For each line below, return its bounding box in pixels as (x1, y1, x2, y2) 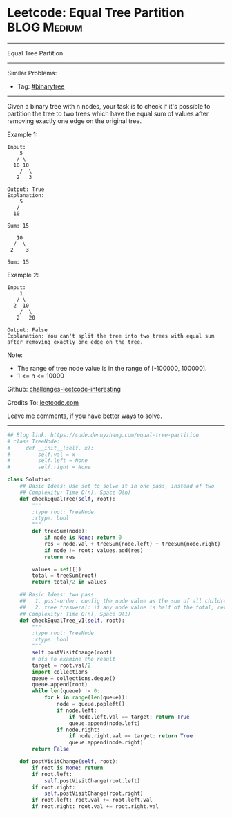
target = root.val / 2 (32, 662, 91, 669)
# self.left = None (7, 457, 88, 464)
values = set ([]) (32, 566, 81, 573)
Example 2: (7, 270, 39, 279)
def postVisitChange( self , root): (19, 758, 119, 765)
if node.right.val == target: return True (68, 733, 193, 740)
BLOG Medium (7, 19, 83, 35)
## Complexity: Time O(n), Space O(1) (19, 610, 131, 617)
